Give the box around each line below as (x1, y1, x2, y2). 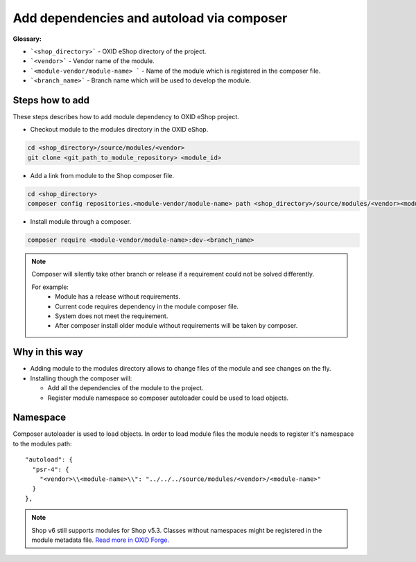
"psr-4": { (32, 465, 69, 473)
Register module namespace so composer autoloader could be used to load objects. (47, 394, 289, 402)
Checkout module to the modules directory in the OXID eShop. (30, 125, 209, 134)
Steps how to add (12, 94, 90, 106)
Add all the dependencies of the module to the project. (47, 384, 204, 392)
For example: (31, 283, 69, 291)
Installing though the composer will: (30, 374, 132, 383)
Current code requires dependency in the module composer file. (55, 302, 239, 310)
